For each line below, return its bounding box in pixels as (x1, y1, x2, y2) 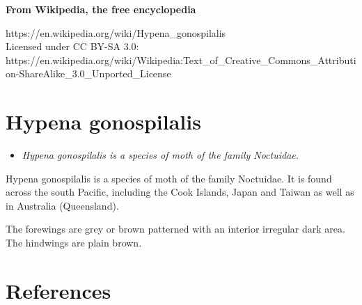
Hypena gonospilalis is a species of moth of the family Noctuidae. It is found (6, 171, 332, 185)
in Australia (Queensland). (6, 198, 119, 212)
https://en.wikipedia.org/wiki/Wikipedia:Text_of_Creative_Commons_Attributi (6, 52, 356, 67)
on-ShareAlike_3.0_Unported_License (6, 66, 171, 81)
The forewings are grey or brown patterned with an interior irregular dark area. (6, 221, 345, 236)
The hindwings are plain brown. (6, 235, 142, 250)
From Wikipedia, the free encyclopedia (6, 2, 196, 16)
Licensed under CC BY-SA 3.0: (6, 39, 139, 54)
